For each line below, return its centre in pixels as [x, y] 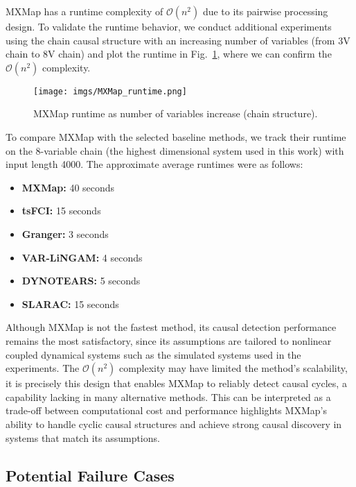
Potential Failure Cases [90, 475]
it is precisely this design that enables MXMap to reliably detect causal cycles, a [176, 383]
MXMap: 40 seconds [68, 187]
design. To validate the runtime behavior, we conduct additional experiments [169, 26]
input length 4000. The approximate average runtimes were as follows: [154, 164]
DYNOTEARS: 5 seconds [81, 281]
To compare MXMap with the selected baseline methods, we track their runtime [176, 137]
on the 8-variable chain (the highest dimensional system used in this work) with [175, 150]
